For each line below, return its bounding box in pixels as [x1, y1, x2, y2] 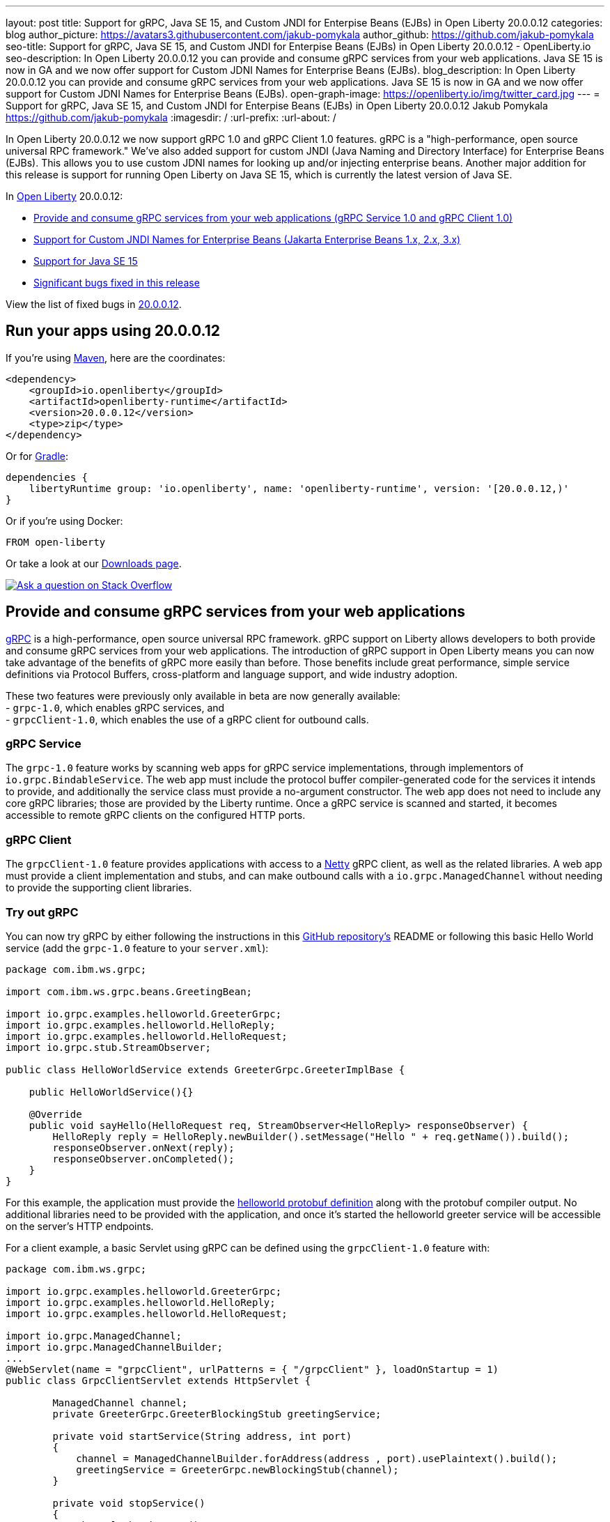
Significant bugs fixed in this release [33, 277, 200, 289]
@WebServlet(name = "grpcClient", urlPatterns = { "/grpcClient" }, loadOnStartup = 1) [6, 1363, 499, 1375]
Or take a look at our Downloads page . [6, 557, 182, 569]
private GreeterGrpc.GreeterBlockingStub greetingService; [52, 1408, 382, 1420]
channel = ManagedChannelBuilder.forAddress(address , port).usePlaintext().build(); [76, 1452, 558, 1464]
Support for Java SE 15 [33, 255, 138, 267]
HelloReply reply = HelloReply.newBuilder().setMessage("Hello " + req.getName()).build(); [52, 1130, 570, 1142]
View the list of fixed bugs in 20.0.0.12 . [6, 298, 182, 310]
